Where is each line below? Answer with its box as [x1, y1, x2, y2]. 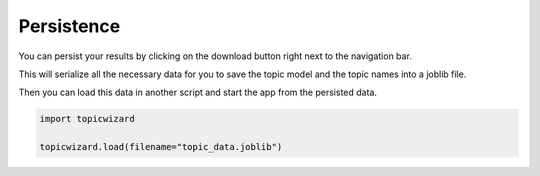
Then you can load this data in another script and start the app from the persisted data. [18, 86, 377, 99]
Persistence [18, 15, 121, 37]
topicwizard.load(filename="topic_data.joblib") [39, 141, 283, 153]
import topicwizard [39, 113, 135, 125]
